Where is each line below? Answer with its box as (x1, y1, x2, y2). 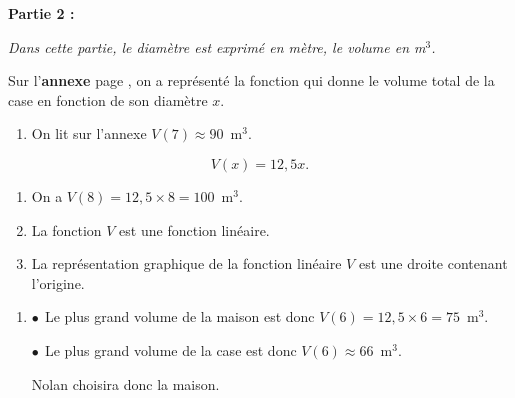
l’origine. (31, 272, 85, 293)
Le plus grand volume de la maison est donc (44, 306, 315, 327)
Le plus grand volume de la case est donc (44, 339, 297, 360)
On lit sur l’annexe (31, 123, 147, 144)
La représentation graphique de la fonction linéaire (31, 253, 342, 274)
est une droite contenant (358, 253, 508, 274)
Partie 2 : (8, 3, 75, 23)
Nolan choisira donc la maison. (31, 373, 220, 394)
